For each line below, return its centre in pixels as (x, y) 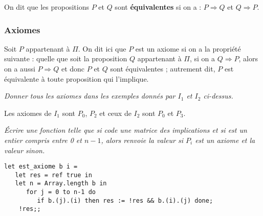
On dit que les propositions (47, 7)
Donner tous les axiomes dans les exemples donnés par (90, 96)
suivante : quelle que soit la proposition (66, 58)
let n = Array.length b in (61, 184)
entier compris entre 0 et (43, 140)
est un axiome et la (225, 140)
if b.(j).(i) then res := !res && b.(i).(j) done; (125, 200)
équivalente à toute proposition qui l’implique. (76, 78)
